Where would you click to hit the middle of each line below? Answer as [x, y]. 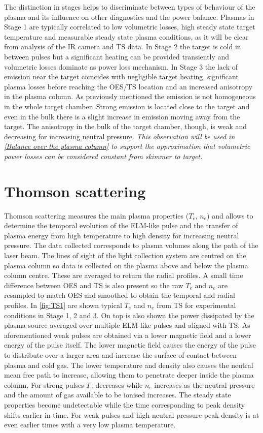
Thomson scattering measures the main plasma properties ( [97, 215]
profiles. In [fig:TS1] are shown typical [63, 305]
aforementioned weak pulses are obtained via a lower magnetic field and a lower [128, 335]
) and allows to [230, 215]
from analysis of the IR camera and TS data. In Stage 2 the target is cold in [123, 47]
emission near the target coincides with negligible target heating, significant [121, 76]
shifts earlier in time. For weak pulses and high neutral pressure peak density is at [132, 414]
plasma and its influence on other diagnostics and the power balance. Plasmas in [129, 17]
